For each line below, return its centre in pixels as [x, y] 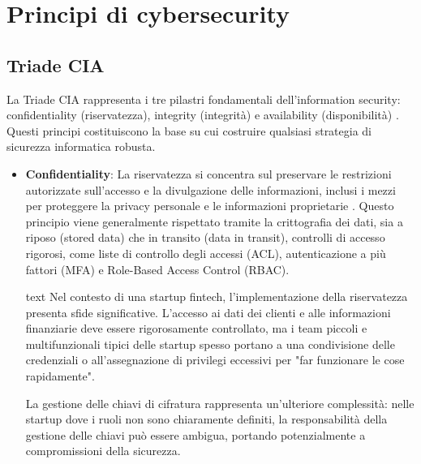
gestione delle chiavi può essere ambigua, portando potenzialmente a [195, 434]
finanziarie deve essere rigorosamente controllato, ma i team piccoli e [196, 328]
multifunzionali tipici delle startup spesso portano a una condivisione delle [210, 344]
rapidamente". [60, 376]
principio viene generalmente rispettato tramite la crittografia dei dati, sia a [214, 221]
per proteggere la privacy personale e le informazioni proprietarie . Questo [210, 206]
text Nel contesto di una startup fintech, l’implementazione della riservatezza [217, 296]
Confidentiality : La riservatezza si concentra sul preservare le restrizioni [208, 173]
